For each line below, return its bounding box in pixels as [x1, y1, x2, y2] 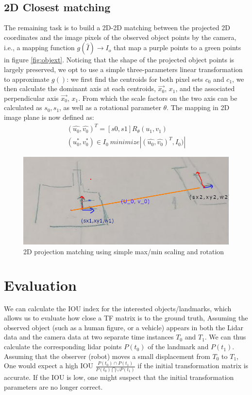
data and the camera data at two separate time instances [4, 332, 174, 342]
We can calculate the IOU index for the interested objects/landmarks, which [4, 303, 232, 313]
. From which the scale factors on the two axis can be [78, 93, 237, 103]
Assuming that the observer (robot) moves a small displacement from [4, 351, 210, 361]
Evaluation [4, 275, 77, 295]
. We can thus [204, 332, 246, 342]
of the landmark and [148, 341, 209, 352]
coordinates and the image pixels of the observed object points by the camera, [4, 32, 236, 42]
